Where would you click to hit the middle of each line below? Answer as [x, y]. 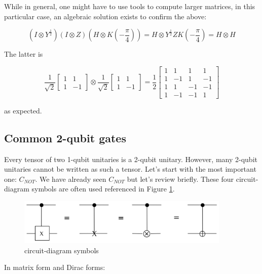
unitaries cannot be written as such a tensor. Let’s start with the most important [130, 169]
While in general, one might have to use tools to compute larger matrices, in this [130, 6]
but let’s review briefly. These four [180, 179]
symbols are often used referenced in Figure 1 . [103, 189]
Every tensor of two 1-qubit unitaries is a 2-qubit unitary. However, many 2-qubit [131, 159]
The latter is [24, 54]
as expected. [23, 110]
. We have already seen [71, 179]
